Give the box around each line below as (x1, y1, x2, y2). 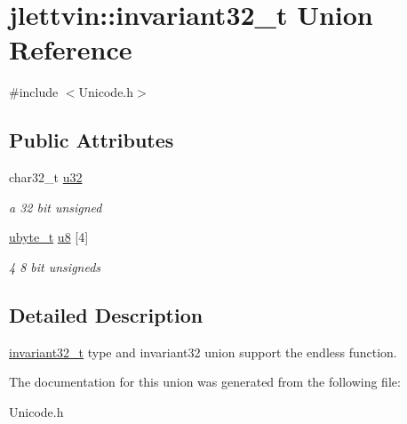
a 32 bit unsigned (9, 197, 102, 216)
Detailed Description (9, 300, 203, 328)
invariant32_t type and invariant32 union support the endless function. (9, 342, 397, 361)
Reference (9, 31, 132, 68)
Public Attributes (9, 126, 174, 154)
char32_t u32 (9, 168, 83, 187)
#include (9, 83, 59, 101)
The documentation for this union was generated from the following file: (9, 372, 401, 391)
